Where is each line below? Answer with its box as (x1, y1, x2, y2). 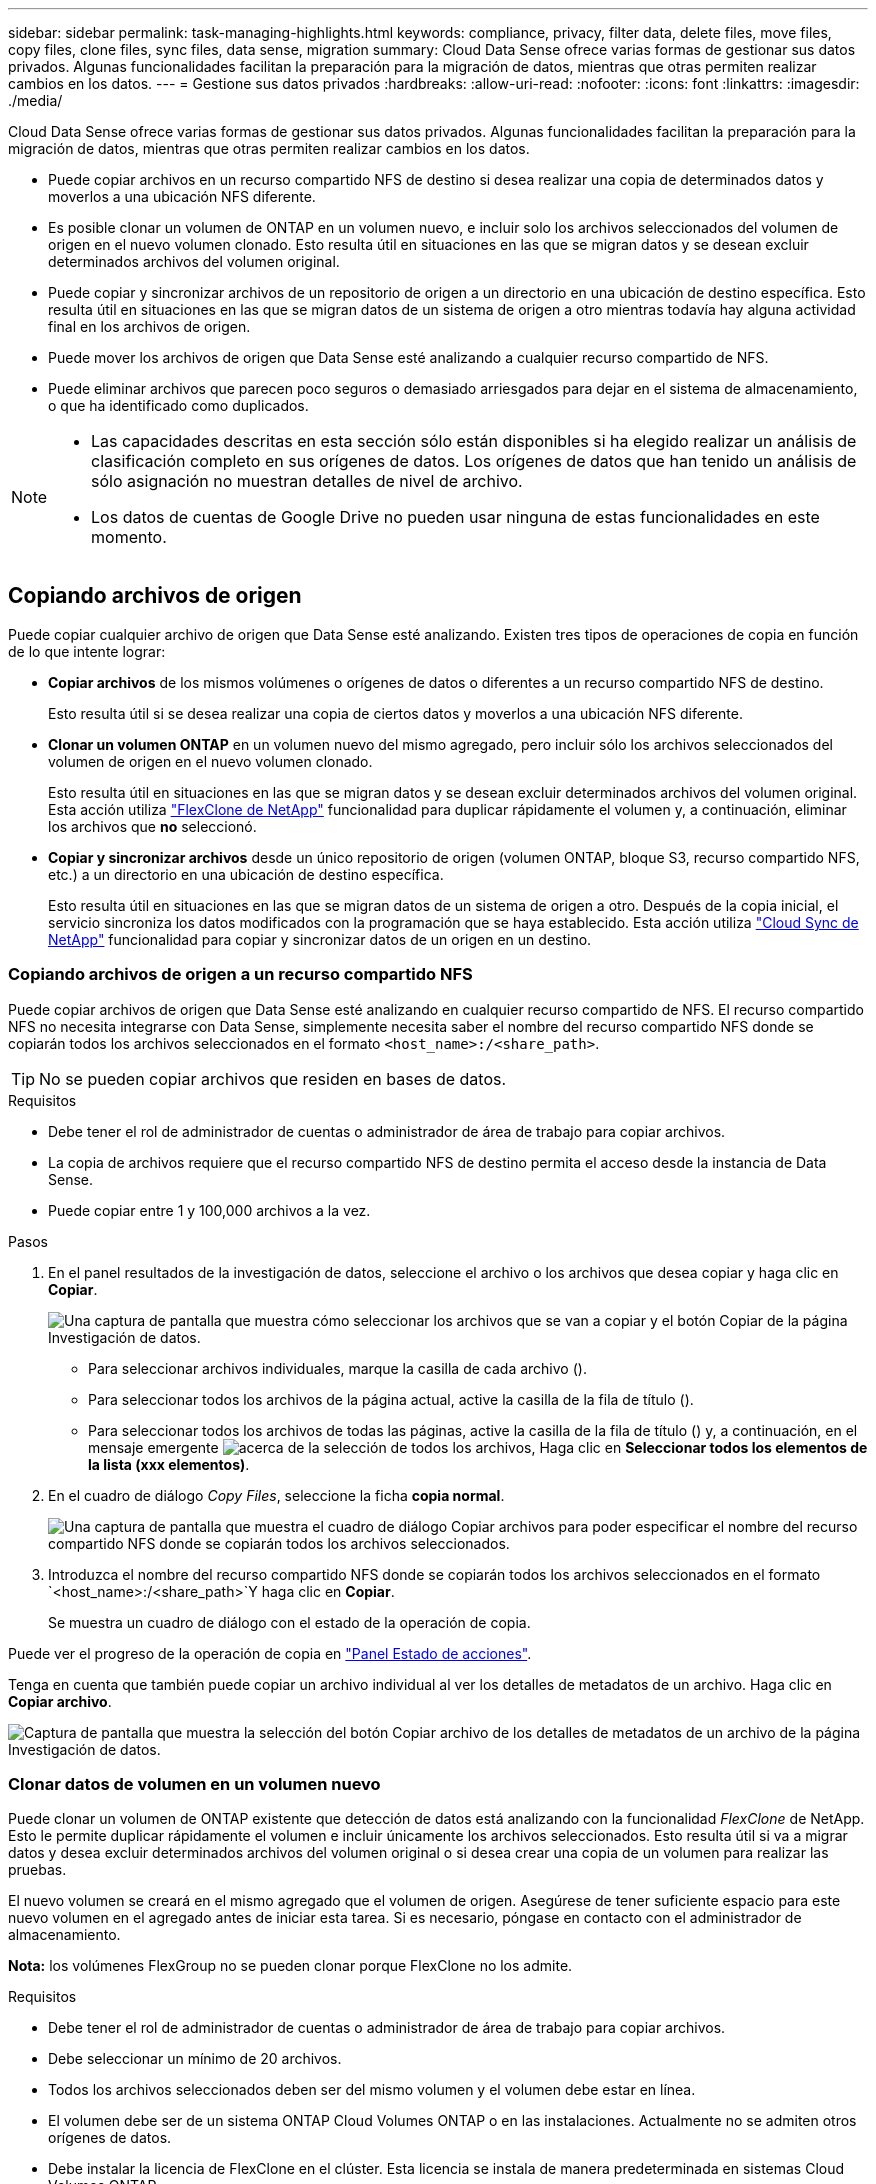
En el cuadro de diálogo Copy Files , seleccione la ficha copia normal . (48, 1486, 505, 1504)
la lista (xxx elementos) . (88, 1455, 250, 1473)
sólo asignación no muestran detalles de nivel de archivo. (91, 471, 523, 491)
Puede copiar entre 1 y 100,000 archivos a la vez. (48, 1201, 371, 1219)
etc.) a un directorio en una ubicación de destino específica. (48, 865, 444, 883)
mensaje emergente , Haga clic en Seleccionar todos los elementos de (88, 1438, 868, 1456)
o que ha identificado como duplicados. (48, 397, 309, 414)
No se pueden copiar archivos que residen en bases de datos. (39, 1068, 507, 1089)
